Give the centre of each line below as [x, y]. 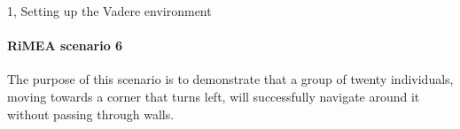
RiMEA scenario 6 [65, 46]
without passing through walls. [91, 114]
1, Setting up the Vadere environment [109, 11]
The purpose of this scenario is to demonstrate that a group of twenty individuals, [230, 79]
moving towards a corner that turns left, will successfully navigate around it [214, 96]
